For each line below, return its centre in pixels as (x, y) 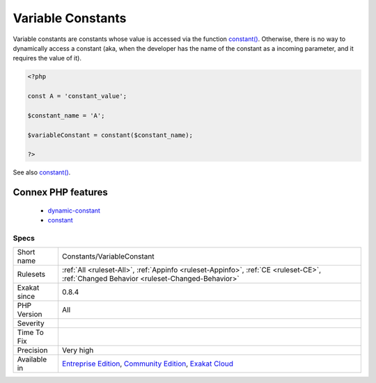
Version (30, 314)
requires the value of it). (47, 58)
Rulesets (31, 275)
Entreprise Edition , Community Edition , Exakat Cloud (147, 364)
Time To (31, 332)
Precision (32, 350)
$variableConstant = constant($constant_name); (110, 135)
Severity (31, 323)
